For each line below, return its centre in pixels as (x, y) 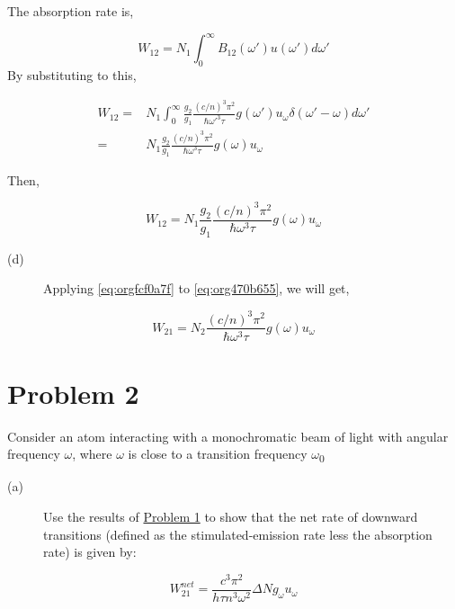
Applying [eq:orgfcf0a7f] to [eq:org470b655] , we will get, (196, 288)
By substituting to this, (72, 74)
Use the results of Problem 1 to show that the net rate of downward (231, 516)
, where (92, 454)
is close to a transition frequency (218, 454)
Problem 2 (73, 393)
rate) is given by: (90, 552)
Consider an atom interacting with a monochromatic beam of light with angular (228, 436)
